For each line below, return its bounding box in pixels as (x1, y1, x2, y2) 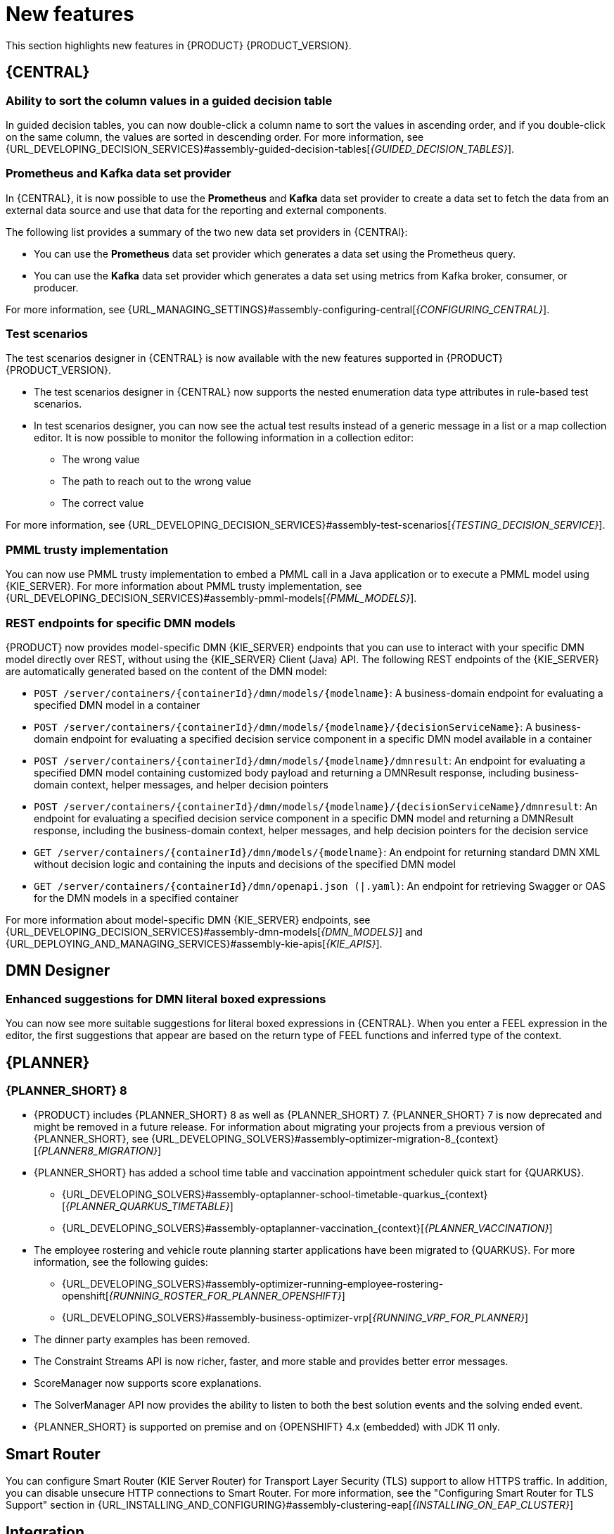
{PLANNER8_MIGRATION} (37, 1145, 158, 1157)
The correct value (62, 497, 144, 510)
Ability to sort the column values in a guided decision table (6, 93, 333, 108)
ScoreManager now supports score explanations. (34, 1377, 262, 1390)
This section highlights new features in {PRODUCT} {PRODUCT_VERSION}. (6, 39, 352, 51)
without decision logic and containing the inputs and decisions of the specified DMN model (34, 857, 456, 870)
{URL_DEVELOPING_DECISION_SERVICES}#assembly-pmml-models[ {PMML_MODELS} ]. (6, 592, 417, 605)
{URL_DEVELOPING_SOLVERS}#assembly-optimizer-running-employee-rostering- (62, 1278, 444, 1290)
